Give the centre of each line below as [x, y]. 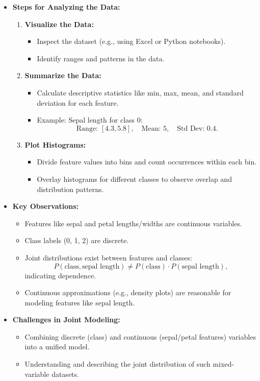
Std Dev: [191, 128]
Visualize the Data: [59, 24]
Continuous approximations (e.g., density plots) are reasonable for [128, 292]
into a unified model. [57, 347]
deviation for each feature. [78, 102]
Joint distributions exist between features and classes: [108, 257]
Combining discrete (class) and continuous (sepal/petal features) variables [140, 336]
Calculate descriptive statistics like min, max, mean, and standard [140, 92]
